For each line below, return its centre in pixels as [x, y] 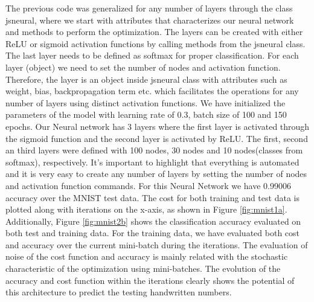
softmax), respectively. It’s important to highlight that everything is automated [152, 162]
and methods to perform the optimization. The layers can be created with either [154, 32]
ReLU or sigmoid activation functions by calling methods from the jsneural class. [155, 43]
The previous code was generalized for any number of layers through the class [149, 8]
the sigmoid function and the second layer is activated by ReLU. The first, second [157, 138]
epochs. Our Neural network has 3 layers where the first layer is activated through [158, 126]
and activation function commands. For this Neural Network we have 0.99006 [148, 185]
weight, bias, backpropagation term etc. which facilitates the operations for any [152, 91]
